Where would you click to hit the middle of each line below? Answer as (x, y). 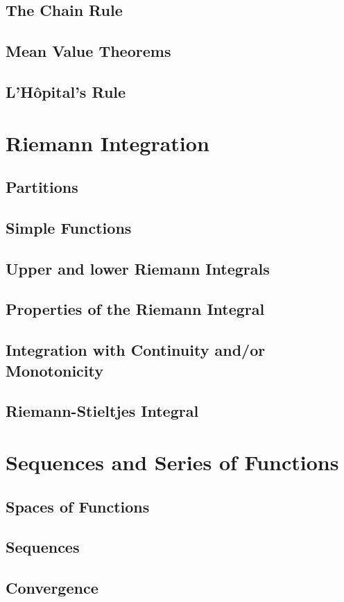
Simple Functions (69, 227)
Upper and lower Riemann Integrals (138, 268)
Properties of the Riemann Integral (135, 309)
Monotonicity (54, 370)
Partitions (42, 187)
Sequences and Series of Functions (172, 462)
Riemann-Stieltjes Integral (102, 411)
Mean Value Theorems (88, 51)
